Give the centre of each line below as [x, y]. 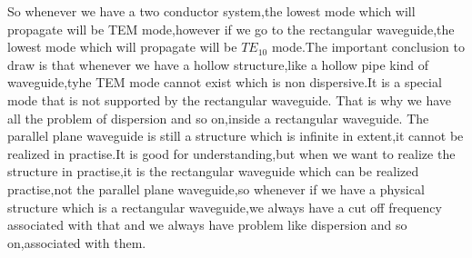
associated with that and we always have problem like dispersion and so [207, 225]
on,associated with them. [77, 242]
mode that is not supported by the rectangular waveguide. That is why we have [229, 99]
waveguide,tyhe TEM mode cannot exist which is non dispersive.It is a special [225, 82]
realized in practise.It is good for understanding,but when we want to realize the [231, 153]
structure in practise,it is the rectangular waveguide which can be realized [213, 171]
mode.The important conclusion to [368, 47]
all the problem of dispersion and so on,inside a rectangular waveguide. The [218, 118]
